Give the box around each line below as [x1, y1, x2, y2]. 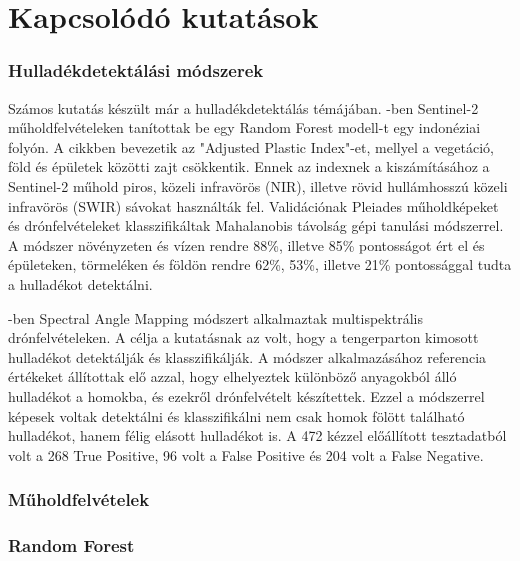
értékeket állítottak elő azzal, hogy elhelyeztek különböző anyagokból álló [8, 366, 457, 387]
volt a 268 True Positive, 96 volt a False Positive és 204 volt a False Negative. [8, 444, 484, 465]
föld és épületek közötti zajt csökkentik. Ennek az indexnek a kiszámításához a [8, 156, 490, 177]
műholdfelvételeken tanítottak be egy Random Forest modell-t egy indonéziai [8, 117, 481, 138]
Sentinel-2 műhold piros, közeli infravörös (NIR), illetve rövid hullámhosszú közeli [8, 175, 508, 196]
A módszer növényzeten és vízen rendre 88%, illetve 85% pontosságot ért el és [8, 234, 485, 255]
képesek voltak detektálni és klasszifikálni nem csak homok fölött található [8, 405, 465, 426]
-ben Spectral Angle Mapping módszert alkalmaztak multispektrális [8, 307, 423, 328]
